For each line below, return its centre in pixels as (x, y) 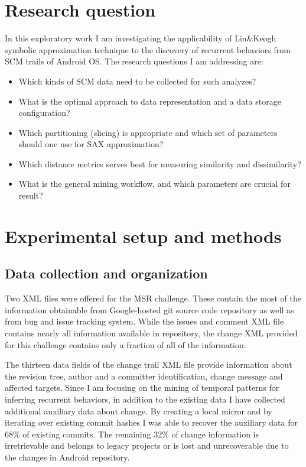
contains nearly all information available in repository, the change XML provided (151, 333)
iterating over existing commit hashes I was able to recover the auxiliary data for (151, 422)
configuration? (44, 113)
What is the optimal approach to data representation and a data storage (150, 101)
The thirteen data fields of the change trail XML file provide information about (149, 364)
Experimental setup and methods (143, 236)
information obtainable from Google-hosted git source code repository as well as (149, 309)
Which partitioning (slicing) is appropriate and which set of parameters (148, 132)
